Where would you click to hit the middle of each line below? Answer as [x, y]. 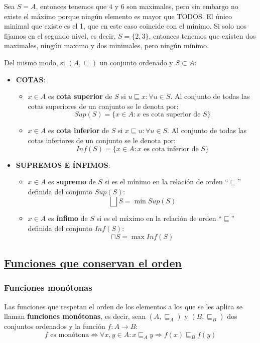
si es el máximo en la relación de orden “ [159, 218]
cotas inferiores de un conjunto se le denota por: [102, 140]
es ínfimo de [68, 218]
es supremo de [72, 182]
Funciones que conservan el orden [93, 262]
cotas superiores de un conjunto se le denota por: [103, 106]
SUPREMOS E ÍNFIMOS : [63, 164]
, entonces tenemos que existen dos [202, 35]
